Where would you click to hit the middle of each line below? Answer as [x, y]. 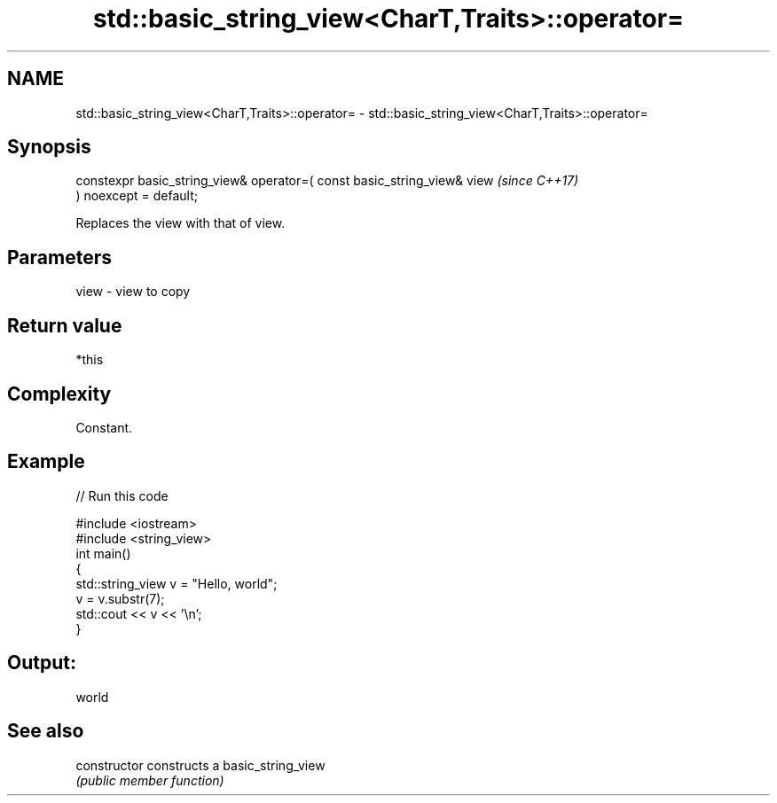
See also [46, 731]
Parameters [59, 257]
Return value [65, 325]
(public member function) [150, 780]
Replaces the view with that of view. [181, 223]
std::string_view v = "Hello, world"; [177, 583]
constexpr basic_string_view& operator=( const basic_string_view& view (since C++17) [327, 181]
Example [46, 462]
